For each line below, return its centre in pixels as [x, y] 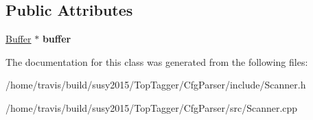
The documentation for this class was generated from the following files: [157, 61]
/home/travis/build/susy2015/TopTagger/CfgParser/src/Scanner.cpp [152, 107]
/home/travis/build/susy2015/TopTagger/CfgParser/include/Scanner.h [156, 85]
